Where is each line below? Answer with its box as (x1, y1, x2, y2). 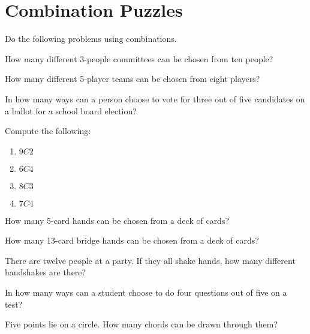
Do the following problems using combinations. (5, 32, 177, 45)
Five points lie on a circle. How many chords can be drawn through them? (5, 318, 278, 330)
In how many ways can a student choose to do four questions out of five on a (5, 286, 287, 299)
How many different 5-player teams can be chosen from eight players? (5, 72, 260, 85)
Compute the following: (5, 125, 91, 137)
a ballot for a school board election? (5, 104, 137, 117)
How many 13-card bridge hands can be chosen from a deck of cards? (5, 234, 259, 247)
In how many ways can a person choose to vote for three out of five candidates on (5, 92, 305, 105)
